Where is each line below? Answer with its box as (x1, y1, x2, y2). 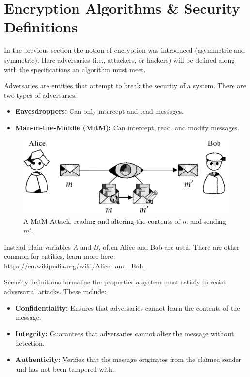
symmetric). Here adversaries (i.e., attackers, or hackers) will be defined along (4, 54, 235, 64)
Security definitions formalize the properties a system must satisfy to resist (4, 277, 226, 287)
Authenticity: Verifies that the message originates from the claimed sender (15, 354, 242, 364)
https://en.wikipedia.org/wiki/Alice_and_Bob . (4, 260, 145, 270)
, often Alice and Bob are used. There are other (98, 241, 240, 251)
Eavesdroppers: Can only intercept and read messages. (15, 106, 184, 116)
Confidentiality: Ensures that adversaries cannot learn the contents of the (15, 302, 240, 313)
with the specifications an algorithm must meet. (4, 64, 146, 74)
